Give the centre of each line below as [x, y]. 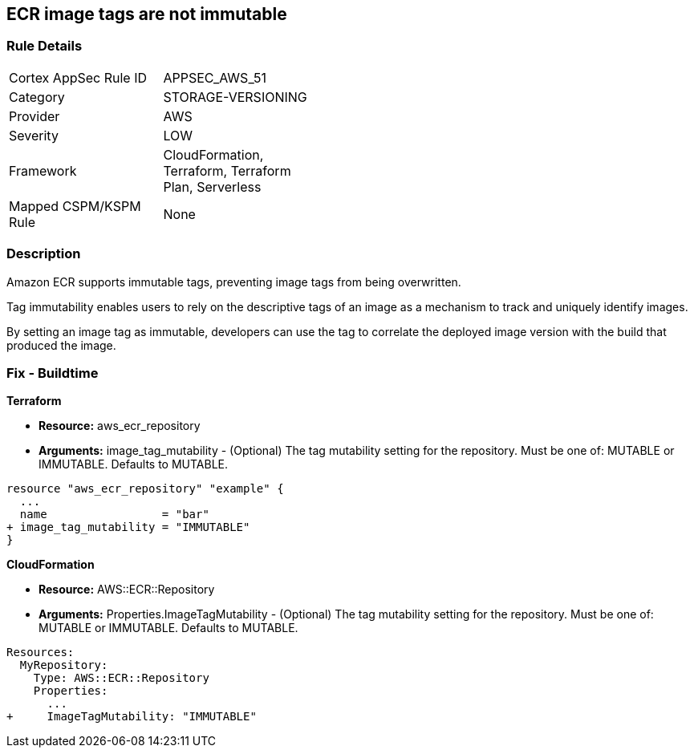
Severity [34, 135]
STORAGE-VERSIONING [235, 97]
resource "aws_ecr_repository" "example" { [145, 489]
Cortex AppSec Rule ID [78, 77]
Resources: [41, 653]
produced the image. [61, 345]
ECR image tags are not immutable [147, 14]
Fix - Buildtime [53, 373]
